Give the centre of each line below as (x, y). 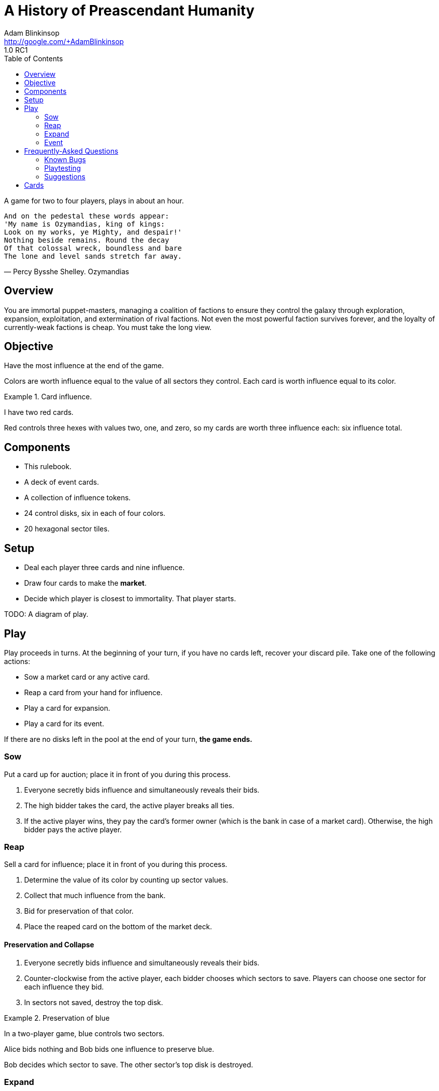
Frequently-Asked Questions (71, 151)
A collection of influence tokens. (78, 498)
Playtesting (63, 168)
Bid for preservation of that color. (79, 911)
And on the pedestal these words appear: (87, 216)
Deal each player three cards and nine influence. (104, 568)
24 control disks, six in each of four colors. (95, 513)
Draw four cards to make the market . (85, 583)
